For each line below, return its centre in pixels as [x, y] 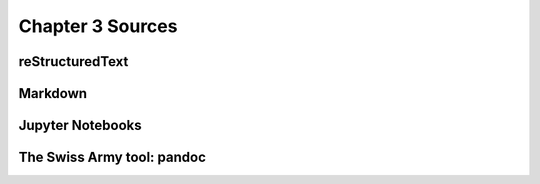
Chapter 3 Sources [98, 26]
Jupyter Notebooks [80, 125]
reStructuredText [73, 61]
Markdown [53, 93]
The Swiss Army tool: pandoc [112, 157]
